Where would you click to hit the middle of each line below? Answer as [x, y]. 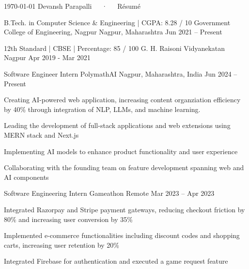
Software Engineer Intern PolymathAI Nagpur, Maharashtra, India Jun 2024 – [121, 73]
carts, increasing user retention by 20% [62, 245]
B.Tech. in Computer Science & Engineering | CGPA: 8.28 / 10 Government [117, 22]
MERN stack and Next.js [41, 134]
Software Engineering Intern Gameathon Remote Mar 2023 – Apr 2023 [109, 193]
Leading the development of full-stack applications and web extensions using [117, 125]
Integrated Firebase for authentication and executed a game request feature [116, 261]
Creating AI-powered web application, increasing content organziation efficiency [122, 100]
